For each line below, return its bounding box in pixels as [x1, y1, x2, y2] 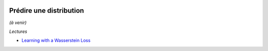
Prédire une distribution [9, 6, 84, 15]
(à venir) [9, 20, 27, 25]
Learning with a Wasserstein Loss [21, 37, 91, 44]
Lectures [9, 28, 27, 34]
